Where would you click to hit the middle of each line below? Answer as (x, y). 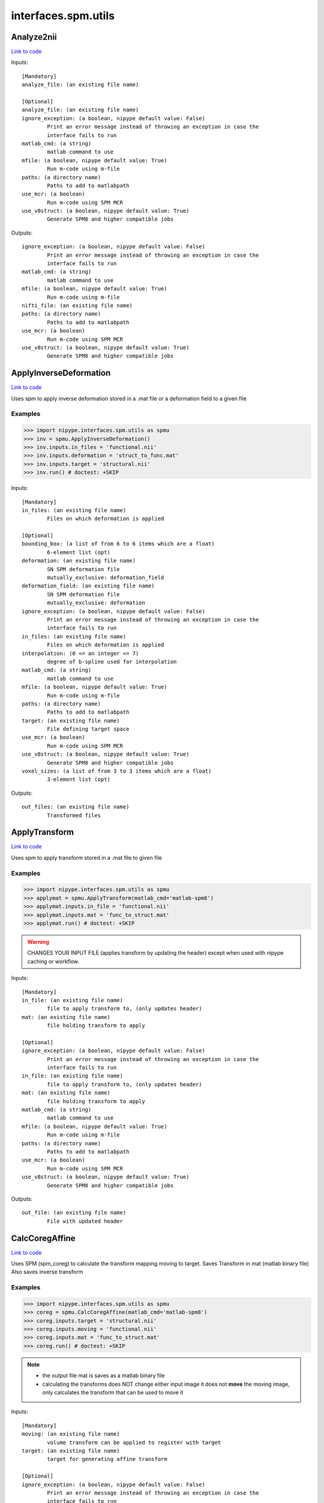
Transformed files (74, 815)
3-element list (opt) (79, 779)
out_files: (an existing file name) (76, 807)
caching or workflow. (53, 961)
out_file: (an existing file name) (74, 1213)
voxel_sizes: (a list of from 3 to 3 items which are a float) (117, 771)
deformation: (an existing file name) (79, 561)
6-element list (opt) (79, 552)
